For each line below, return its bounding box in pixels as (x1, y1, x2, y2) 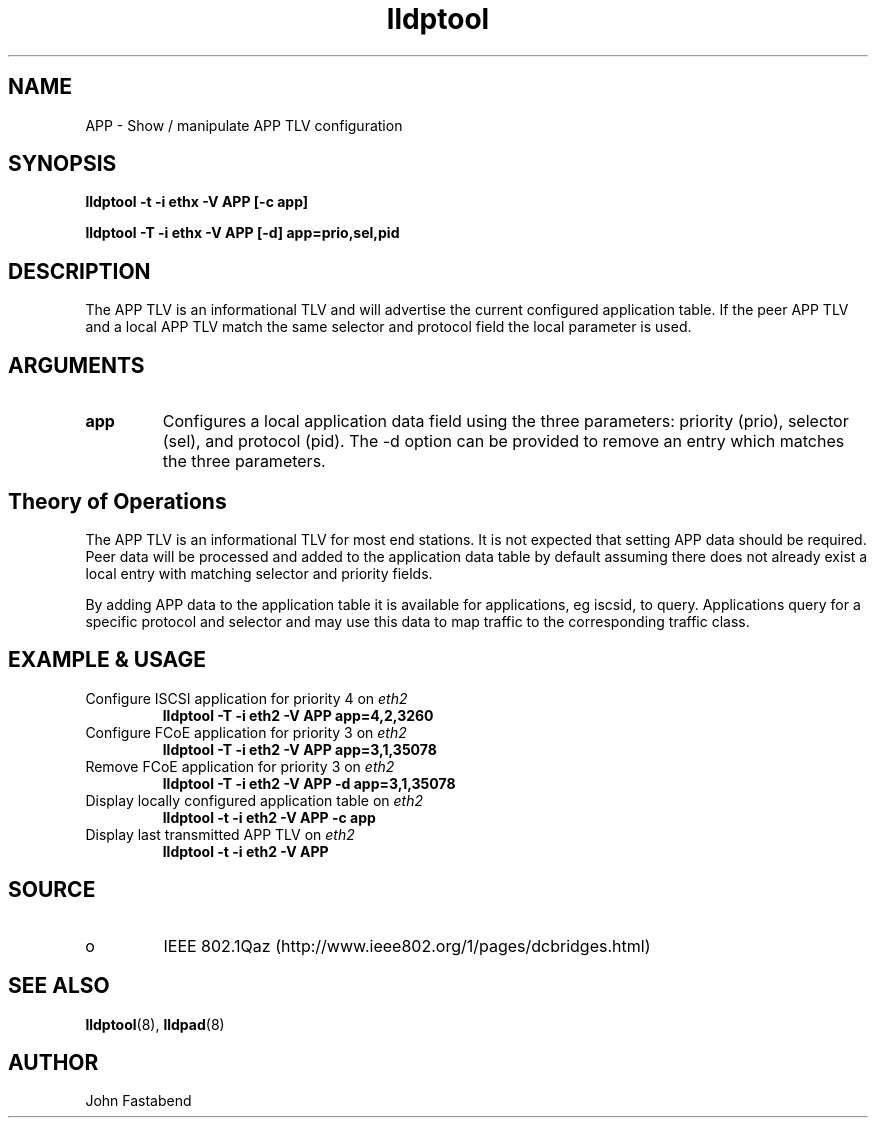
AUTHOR (8, 1049, 99, 1075)
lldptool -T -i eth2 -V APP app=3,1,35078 (162, 740, 437, 758)
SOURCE (8, 877, 96, 903)
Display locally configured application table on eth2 (85, 791, 423, 809)
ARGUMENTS (8, 352, 145, 378)
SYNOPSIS (8, 151, 117, 177)
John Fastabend (85, 1092, 192, 1110)
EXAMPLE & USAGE (8, 647, 206, 673)
